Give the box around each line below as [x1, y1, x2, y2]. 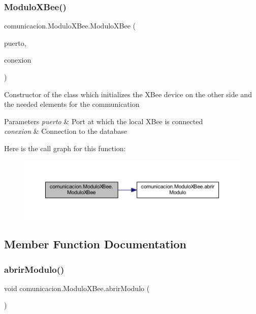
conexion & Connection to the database [4, 126, 127, 136]
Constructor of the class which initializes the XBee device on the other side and [4, 89, 252, 99]
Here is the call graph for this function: [4, 142, 126, 153]
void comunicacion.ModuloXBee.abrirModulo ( [4, 282, 150, 293]
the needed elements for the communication [4, 99, 140, 109]
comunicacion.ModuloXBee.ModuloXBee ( [4, 20, 136, 31]
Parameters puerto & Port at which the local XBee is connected [4, 116, 203, 126]
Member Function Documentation [4, 236, 187, 252]
